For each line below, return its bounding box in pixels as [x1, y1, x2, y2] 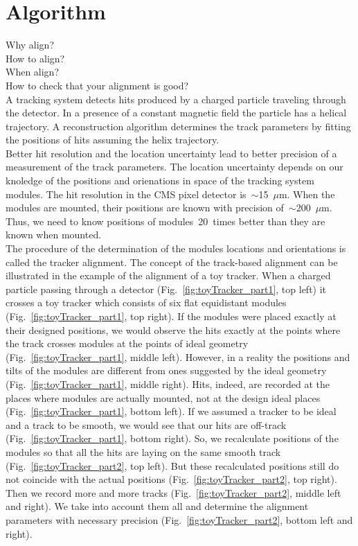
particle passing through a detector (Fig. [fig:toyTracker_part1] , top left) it [6, 281, 327, 296]
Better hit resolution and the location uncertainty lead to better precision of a [6, 146, 337, 160]
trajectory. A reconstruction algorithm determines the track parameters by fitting [6, 118, 351, 133]
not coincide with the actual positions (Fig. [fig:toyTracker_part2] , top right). [6, 472, 337, 486]
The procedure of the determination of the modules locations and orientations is [6, 241, 346, 256]
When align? [6, 64, 60, 79]
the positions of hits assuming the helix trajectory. [6, 132, 220, 147]
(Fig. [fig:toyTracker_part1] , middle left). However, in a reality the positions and [6, 349, 350, 364]
